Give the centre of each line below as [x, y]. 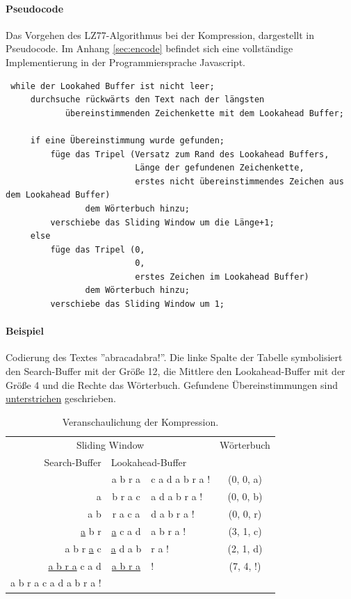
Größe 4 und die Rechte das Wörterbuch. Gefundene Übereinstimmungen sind [172, 384]
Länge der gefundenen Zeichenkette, [220, 168]
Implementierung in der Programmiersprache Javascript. [125, 62]
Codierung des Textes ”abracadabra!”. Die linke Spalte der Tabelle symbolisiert [174, 357]
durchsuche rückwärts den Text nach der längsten [147, 100]
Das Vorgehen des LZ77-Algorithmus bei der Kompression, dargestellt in [160, 34]
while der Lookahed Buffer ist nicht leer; [113, 86]
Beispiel [25, 331]
